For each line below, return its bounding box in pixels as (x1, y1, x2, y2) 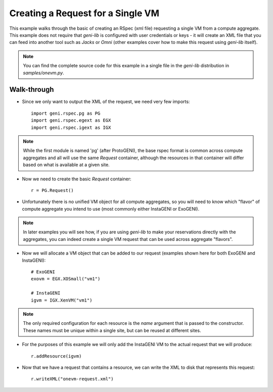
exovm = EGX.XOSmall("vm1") (31, 276, 101, 282)
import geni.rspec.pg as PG (31, 110, 101, 116)
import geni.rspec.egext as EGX (31, 118, 111, 123)
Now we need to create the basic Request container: (22, 176, 131, 182)
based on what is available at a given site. (23, 162, 110, 168)
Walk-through (9, 85, 54, 94)
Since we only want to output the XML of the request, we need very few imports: (22, 99, 190, 105)
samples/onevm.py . (23, 70, 64, 76)
